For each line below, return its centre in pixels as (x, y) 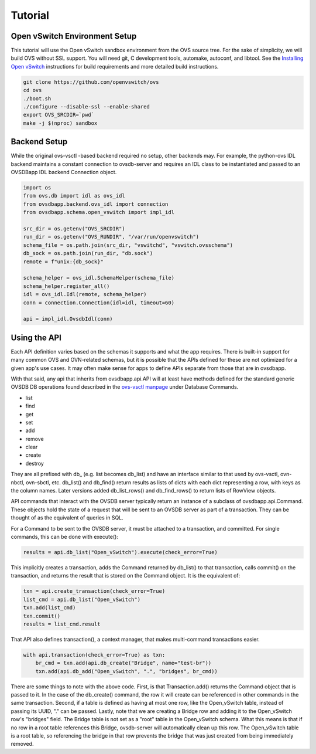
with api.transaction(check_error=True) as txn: (94, 655)
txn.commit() (42, 616)
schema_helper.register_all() (66, 286)
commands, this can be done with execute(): (64, 537)
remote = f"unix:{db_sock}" (63, 261)
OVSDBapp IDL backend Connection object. (64, 172)
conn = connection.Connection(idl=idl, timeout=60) (99, 303)
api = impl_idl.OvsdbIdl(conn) (68, 319)
